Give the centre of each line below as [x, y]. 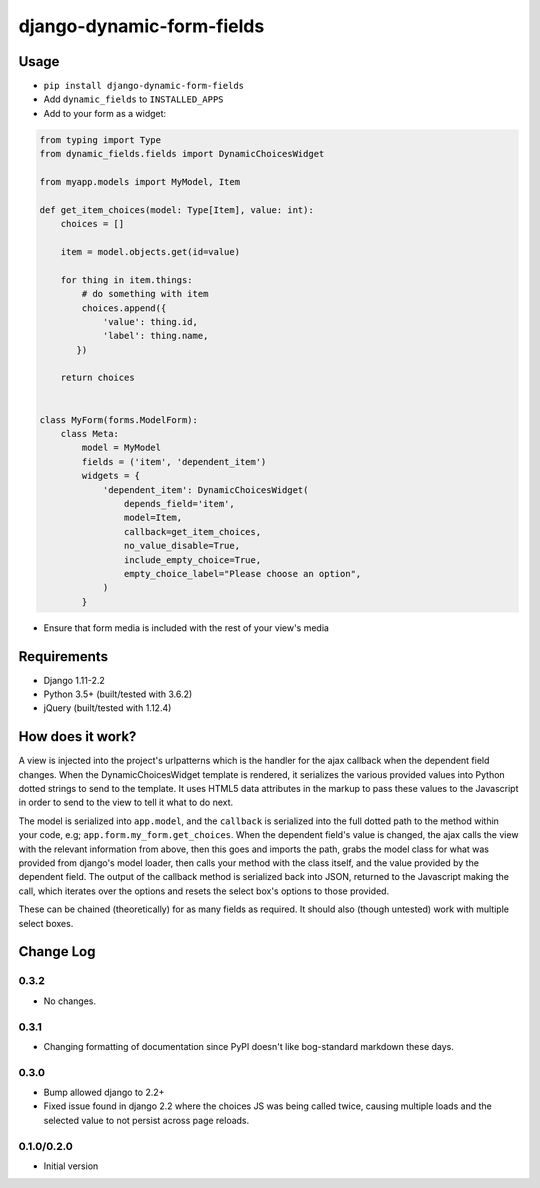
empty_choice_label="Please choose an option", [242, 573]
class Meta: [90, 434]
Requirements [63, 656]
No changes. [70, 1001]
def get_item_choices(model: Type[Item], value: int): [176, 209]
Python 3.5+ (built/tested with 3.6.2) [118, 694]
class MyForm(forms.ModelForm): [119, 419]
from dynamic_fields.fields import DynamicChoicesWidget [182, 154]
